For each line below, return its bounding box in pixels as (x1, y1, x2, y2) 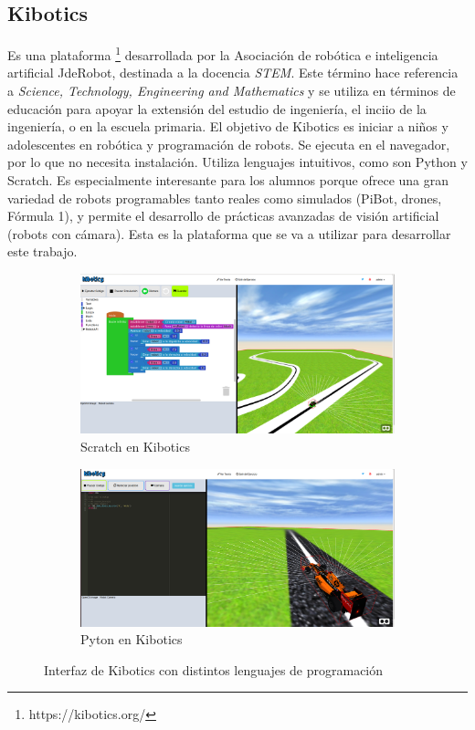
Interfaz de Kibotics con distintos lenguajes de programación (44, 660, 384, 679)
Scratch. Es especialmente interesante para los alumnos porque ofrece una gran (7, 171, 449, 190)
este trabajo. (7, 242, 78, 261)
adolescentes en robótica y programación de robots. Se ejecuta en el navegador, (7, 134, 450, 153)
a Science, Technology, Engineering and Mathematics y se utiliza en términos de (7, 81, 456, 100)
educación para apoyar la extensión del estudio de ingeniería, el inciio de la (7, 99, 427, 118)
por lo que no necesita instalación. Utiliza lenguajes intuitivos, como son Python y (7, 152, 468, 172)
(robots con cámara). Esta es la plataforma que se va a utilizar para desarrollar (7, 224, 451, 243)
